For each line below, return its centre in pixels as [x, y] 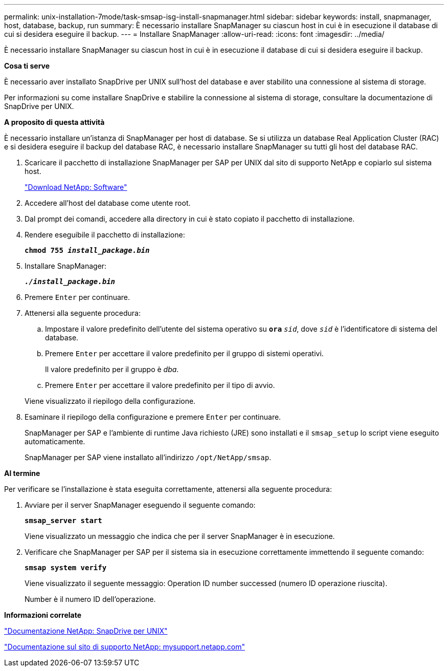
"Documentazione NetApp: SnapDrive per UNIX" [86, 631]
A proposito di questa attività [54, 122]
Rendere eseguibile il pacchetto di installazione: [105, 235]
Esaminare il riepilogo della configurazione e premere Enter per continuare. [153, 417]
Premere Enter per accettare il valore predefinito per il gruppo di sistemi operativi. [184, 353]
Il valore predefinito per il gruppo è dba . [112, 369]
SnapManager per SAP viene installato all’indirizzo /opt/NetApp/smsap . [148, 457]
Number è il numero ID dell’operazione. [90, 599]
